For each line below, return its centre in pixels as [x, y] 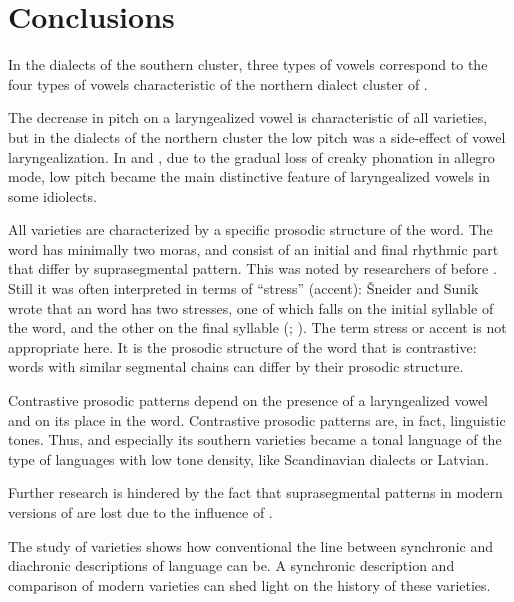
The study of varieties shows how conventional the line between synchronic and [250, 545]
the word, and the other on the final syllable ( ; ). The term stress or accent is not [257, 327]
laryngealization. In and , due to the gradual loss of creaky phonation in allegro [251, 156]
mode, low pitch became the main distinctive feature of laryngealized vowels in [249, 176]
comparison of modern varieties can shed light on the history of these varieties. [249, 584]
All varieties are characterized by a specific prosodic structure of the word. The [250, 229]
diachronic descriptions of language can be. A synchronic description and [231, 565]
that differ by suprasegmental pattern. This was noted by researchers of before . [252, 268]
